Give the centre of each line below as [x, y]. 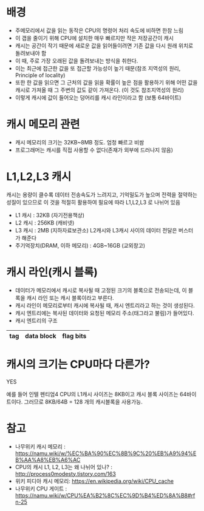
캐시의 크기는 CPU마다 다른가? [78, 364]
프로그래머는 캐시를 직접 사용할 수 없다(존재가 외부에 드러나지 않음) [94, 150]
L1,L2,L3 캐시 [39, 177]
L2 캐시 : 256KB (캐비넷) [45, 223]
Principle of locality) [40, 75]
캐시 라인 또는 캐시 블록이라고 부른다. [70, 297]
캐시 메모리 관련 [43, 124]
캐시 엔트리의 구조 [36, 320]
